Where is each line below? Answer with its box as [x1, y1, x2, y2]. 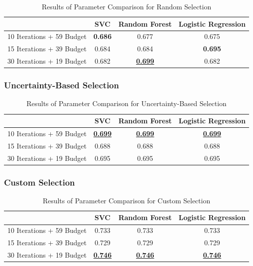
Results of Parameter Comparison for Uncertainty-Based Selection [26, 98, 227, 109]
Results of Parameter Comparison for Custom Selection [42, 195, 211, 205]
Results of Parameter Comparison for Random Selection [41, 1, 212, 11]
